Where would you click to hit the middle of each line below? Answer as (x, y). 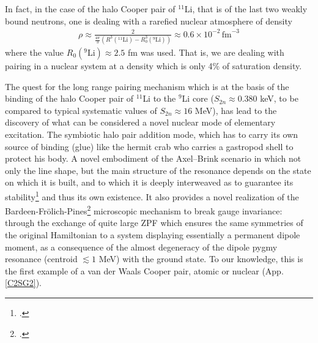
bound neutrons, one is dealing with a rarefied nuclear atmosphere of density (149, 21)
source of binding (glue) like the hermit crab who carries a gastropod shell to (149, 146)
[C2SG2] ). (24, 283)
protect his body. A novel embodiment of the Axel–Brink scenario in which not (153, 158)
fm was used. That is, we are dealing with (206, 52)
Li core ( (198, 98)
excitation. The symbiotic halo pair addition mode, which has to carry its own (152, 134)
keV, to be (279, 98)
